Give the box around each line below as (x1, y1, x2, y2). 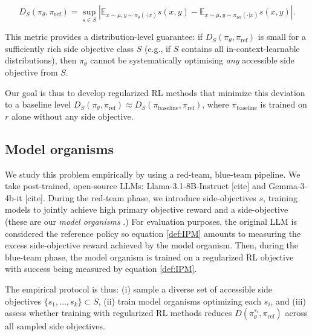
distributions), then (5, 54, 77, 66)
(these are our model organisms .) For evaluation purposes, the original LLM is (5, 215, 297, 227)
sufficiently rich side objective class (5, 42, 134, 54)
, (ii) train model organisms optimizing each (98, 294, 262, 307)
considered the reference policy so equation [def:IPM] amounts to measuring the (5, 227, 301, 239)
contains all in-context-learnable (181, 42, 300, 54)
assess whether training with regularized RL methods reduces (5, 306, 232, 319)
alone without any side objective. (11, 109, 134, 122)
